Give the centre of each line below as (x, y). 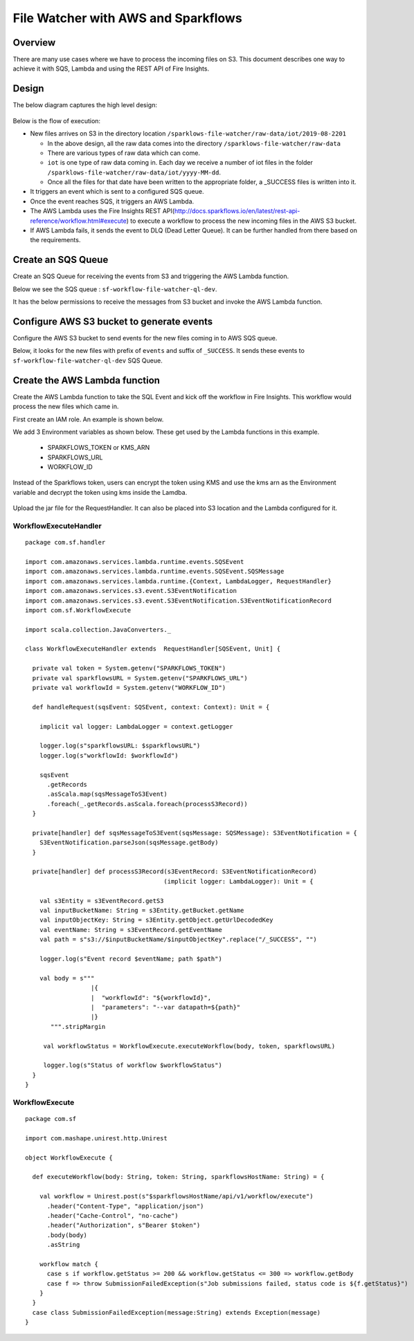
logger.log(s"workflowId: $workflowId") (109, 755)
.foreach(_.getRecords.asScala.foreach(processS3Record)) (147, 804)
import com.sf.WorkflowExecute (78, 610)
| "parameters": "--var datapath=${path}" (165, 1007)
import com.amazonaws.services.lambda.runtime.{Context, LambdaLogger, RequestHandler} (179, 581)
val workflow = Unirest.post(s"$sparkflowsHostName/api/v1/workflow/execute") (176, 1196)
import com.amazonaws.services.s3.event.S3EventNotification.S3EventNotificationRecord (179, 601)
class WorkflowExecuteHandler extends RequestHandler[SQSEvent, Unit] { (153, 649)
